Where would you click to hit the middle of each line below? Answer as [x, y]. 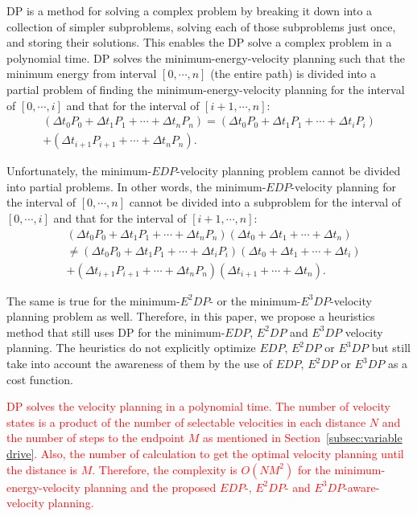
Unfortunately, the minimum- [79, 171]
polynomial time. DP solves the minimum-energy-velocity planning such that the [206, 57]
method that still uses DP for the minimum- [116, 332]
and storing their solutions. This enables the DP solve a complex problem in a [199, 42]
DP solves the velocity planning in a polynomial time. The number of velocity [198, 406]
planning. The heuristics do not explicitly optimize [131, 348]
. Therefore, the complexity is [165, 469]
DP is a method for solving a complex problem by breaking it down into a [190, 10]
